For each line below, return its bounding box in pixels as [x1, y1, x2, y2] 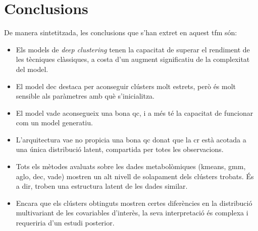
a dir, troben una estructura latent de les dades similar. [16, 181, 188, 191]
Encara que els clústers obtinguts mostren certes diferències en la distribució [16, 197, 252, 208]
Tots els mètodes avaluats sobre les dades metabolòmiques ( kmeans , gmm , [16, 161, 246, 172]
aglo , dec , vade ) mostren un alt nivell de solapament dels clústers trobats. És [16, 171, 254, 181]
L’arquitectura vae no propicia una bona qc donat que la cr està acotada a [16, 134, 246, 144]
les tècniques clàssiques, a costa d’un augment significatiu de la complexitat [16, 54, 250, 64]
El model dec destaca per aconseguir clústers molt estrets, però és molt [16, 81, 236, 91]
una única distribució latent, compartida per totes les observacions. [16, 144, 224, 155]
